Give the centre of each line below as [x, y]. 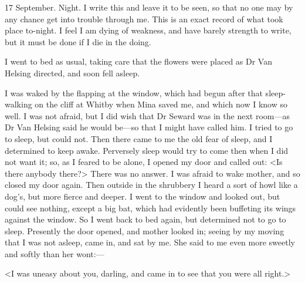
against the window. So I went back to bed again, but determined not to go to [145, 219]
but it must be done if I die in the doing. [78, 41]
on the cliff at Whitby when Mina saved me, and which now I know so [161, 104]
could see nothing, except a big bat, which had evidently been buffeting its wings [150, 208]
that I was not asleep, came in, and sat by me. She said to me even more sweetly [150, 242]
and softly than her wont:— [55, 253]
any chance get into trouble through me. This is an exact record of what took [144, 18]
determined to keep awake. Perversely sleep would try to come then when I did [147, 150]
